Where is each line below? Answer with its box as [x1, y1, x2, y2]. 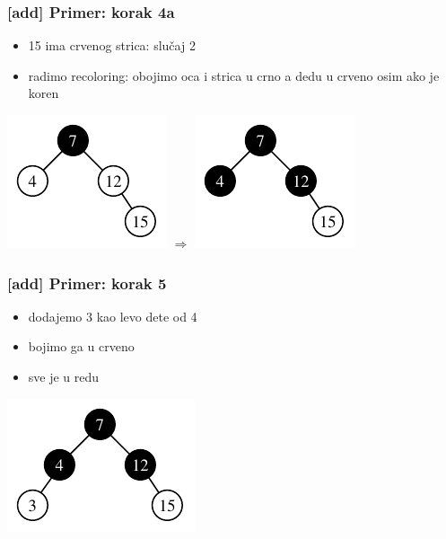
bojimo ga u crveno [28, 337, 135, 356]
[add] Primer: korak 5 [7, 271, 167, 294]
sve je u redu [28, 367, 100, 385]
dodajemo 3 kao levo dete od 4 [28, 306, 197, 325]
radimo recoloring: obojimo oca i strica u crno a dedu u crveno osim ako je [28, 66, 440, 84]
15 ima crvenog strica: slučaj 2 [28, 36, 196, 55]
